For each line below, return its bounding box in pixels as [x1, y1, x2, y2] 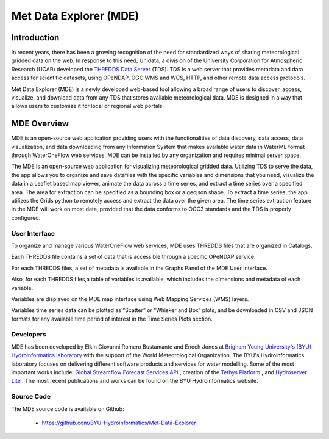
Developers [11, 330, 46, 339]
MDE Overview [11, 118, 69, 129]
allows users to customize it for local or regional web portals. [11, 103, 164, 110]
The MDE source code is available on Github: [11, 405, 124, 412]
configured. [11, 214, 41, 221]
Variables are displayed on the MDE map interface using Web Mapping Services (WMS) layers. [11, 295, 249, 302]
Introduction [11, 32, 60, 43]
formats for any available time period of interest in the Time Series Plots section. [11, 315, 213, 322]
